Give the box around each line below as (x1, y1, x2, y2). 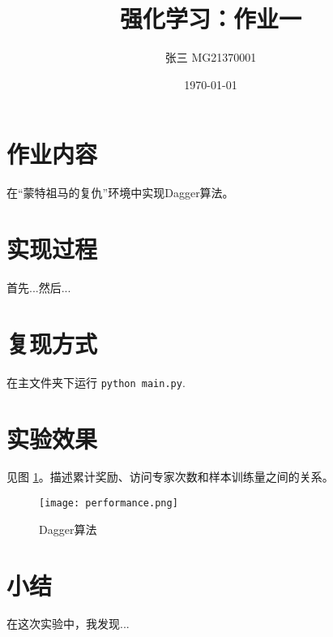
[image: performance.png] (39, 497, 178, 510)
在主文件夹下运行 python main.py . (6, 373, 186, 390)
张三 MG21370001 (164, 49, 257, 66)
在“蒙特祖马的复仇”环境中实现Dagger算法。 (6, 184, 234, 201)
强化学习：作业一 (119, 2, 301, 35)
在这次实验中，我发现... (6, 615, 130, 632)
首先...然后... (6, 278, 71, 295)
